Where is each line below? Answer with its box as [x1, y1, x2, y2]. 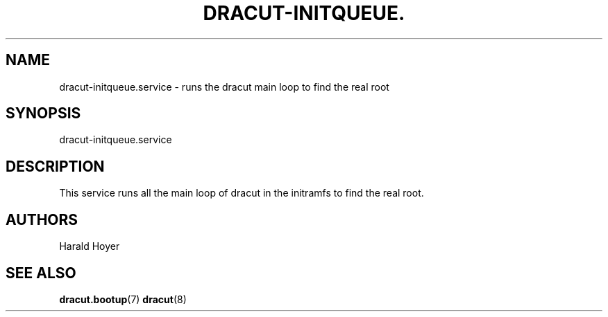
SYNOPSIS [6, 105, 81, 123]
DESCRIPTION [6, 157, 105, 175]
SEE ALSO [6, 264, 76, 282]
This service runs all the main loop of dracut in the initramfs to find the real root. [59, 187, 424, 199]
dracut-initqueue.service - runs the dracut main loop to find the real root [59, 80, 389, 93]
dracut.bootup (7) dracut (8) [59, 293, 187, 305]
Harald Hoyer [59, 240, 120, 253]
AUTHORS [6, 210, 78, 228]
